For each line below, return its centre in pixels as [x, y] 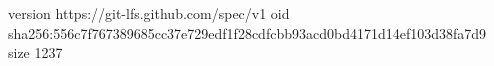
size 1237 [35, 52]
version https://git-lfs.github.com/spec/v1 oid [149, 13]
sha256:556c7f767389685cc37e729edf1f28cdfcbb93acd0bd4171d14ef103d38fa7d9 [247, 32]
